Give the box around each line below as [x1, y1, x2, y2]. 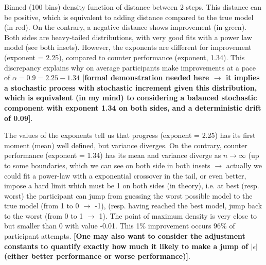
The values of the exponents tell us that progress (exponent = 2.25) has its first [4, 130, 256, 140]
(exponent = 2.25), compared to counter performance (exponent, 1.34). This [4, 51, 245, 62]
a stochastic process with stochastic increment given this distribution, [4, 82, 257, 93]
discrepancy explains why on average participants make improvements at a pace [4, 62, 256, 73]
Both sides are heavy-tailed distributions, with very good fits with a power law [4, 31, 252, 42]
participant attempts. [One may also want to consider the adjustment [4, 231, 245, 241]
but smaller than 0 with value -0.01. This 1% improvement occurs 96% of [4, 220, 235, 231]
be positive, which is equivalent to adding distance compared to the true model [4, 11, 254, 22]
